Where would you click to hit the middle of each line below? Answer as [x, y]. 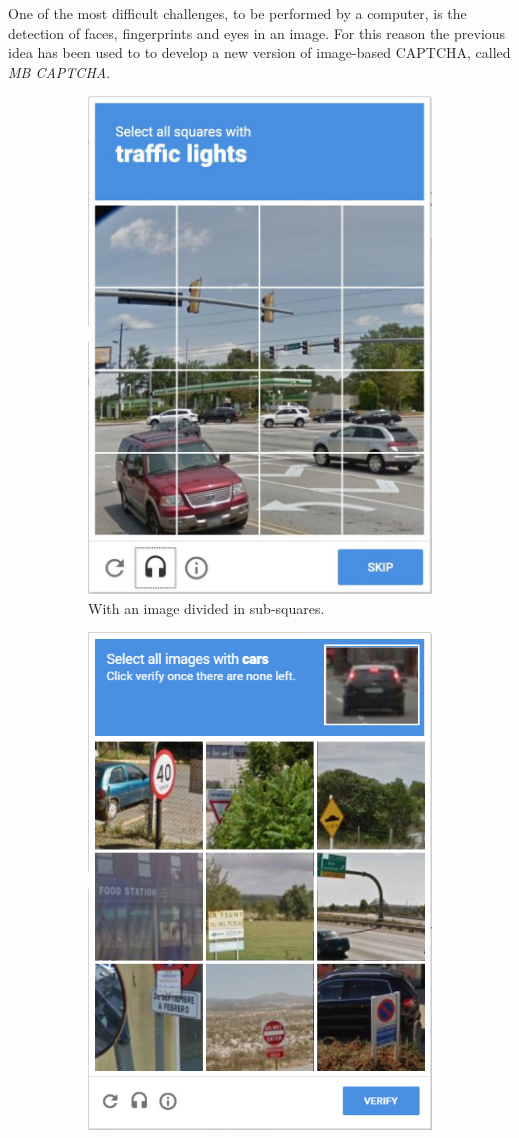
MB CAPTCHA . [59, 71]
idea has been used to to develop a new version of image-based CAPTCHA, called [259, 52]
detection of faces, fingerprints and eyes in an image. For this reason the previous [257, 32]
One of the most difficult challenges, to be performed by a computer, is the [237, 13]
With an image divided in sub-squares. [206, 607]
